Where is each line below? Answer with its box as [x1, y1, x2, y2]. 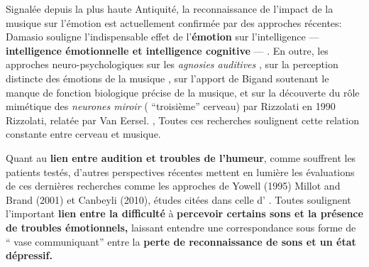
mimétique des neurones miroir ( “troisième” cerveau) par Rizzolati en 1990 [6, 99, 336, 114]
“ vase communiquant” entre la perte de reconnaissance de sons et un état [6, 234, 356, 249]
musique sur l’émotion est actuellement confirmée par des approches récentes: [6, 15, 342, 30]
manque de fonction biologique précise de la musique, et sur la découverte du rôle [6, 85, 360, 99]
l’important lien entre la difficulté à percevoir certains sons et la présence [6, 206, 363, 221]
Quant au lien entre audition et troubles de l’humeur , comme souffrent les [6, 150, 356, 165]
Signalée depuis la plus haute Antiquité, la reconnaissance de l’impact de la [6, 1, 334, 16]
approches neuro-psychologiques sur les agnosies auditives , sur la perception [6, 57, 338, 72]
